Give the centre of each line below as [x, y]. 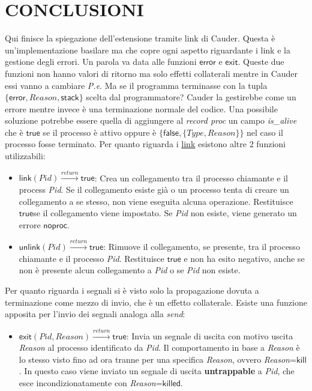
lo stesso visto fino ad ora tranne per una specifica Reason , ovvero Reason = [157, 359]
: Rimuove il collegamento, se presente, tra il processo [202, 247]
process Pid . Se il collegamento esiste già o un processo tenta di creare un [154, 189]
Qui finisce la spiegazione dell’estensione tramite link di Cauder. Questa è [140, 38]
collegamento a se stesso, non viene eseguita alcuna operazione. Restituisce [156, 201]
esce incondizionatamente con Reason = [91, 382]
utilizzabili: [25, 156]
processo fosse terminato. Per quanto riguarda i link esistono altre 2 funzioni [145, 144]
